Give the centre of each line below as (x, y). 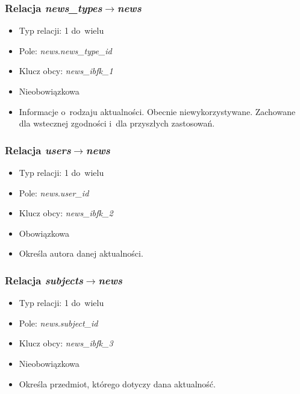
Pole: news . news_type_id (65, 50)
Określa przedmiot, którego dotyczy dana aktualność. (117, 383)
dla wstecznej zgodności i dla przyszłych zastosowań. (117, 123)
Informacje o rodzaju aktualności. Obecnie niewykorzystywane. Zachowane (157, 111)
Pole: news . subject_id (58, 323)
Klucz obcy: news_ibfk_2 (66, 213)
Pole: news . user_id (54, 192)
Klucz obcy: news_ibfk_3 (66, 343)
